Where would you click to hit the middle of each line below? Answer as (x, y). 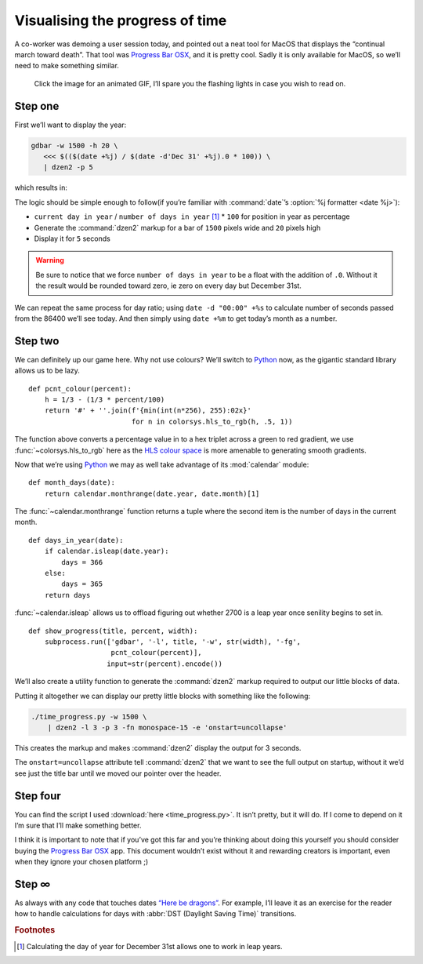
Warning (50, 260)
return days (67, 595)
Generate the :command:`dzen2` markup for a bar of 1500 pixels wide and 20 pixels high (177, 227)
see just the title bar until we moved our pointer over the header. (118, 773)
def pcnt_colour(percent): (80, 389)
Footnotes (35, 930)
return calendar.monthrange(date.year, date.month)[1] (152, 493)
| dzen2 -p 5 (69, 167)
